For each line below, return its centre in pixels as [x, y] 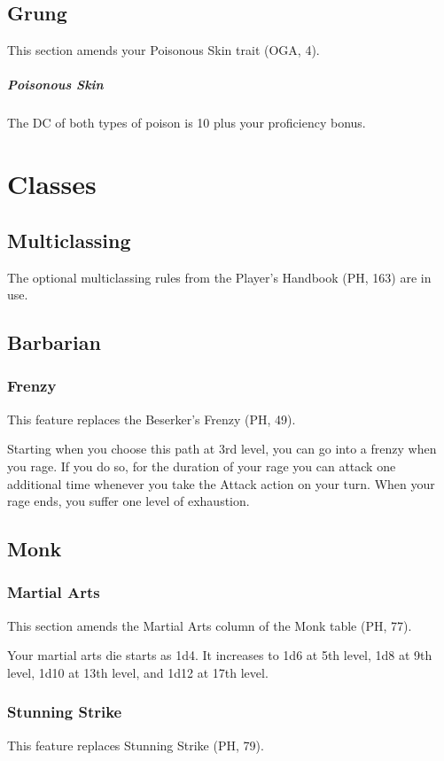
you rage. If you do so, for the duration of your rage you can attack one [202, 466]
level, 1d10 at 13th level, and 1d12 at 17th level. [138, 672]
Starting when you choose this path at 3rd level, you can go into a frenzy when [222, 449]
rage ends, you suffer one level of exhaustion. [129, 501]
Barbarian [54, 342]
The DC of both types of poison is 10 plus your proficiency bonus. [187, 123]
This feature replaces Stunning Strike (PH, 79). [136, 745]
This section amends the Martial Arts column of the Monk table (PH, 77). [210, 625]
